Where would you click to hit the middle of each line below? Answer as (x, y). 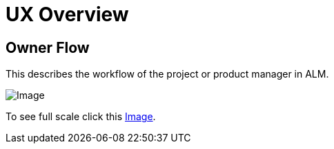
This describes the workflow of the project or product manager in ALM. (167, 74)
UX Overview (67, 14)
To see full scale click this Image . (81, 117)
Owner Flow (48, 47)
